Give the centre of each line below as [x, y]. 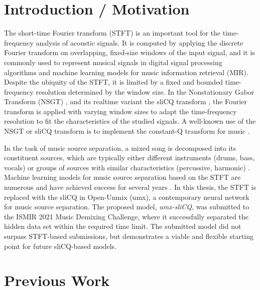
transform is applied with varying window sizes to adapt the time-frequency [120, 111]
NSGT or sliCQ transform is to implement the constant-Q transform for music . [127, 131]
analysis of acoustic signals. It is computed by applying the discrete [140, 42]
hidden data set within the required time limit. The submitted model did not [123, 226]
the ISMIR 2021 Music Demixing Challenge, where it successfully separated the [126, 216]
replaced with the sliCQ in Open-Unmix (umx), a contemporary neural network [127, 197]
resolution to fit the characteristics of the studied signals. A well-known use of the [130, 121]
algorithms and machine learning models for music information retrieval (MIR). [126, 72]
